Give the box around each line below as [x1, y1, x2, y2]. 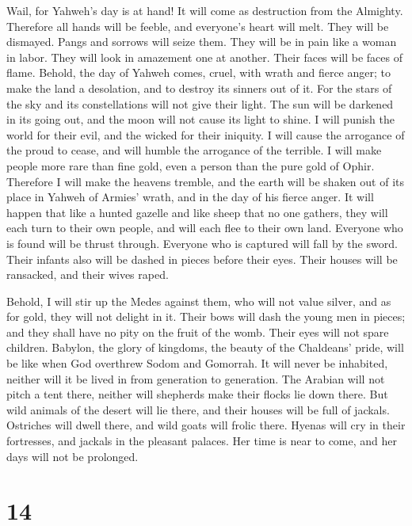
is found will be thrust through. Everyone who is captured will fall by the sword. [6, 234, 398, 251]
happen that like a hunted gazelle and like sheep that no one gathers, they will [6, 204, 388, 220]
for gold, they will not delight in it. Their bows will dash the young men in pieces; [6, 308, 406, 325]
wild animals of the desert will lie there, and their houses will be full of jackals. [6, 401, 390, 417]
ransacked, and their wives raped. [6, 266, 169, 283]
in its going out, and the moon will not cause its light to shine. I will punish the [6, 111, 395, 128]
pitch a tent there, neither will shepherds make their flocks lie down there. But [6, 386, 388, 402]
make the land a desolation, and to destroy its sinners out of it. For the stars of [6, 79, 392, 96]
